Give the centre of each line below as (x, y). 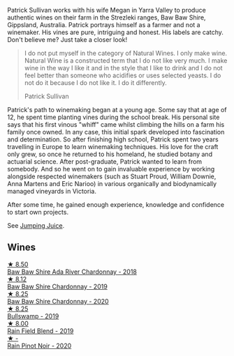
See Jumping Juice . (36, 225)
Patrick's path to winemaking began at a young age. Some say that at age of (117, 110)
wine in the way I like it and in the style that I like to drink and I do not (123, 68)
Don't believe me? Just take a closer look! (67, 40)
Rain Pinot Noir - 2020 (39, 346)
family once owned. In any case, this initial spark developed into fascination (116, 132)
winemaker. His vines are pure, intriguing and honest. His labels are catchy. (115, 32)
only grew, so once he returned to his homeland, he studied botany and (110, 154)
